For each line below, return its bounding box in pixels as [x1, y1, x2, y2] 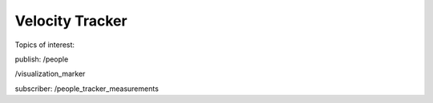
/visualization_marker [14, 69, 86, 79]
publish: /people [14, 54, 69, 64]
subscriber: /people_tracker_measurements [14, 84, 160, 93]
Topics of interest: [14, 40, 75, 50]
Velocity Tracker [14, 12, 127, 30]
